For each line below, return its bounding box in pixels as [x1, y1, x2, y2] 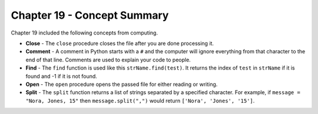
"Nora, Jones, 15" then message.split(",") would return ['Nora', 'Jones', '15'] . [25, 97, 255, 104]
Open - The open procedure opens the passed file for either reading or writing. [25, 81, 218, 88]
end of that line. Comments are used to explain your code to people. [25, 56, 191, 63]
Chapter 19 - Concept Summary [11, 9, 169, 22]
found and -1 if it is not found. [25, 72, 97, 80]
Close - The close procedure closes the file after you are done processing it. [25, 40, 214, 47]
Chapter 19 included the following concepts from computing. [11, 29, 158, 36]
